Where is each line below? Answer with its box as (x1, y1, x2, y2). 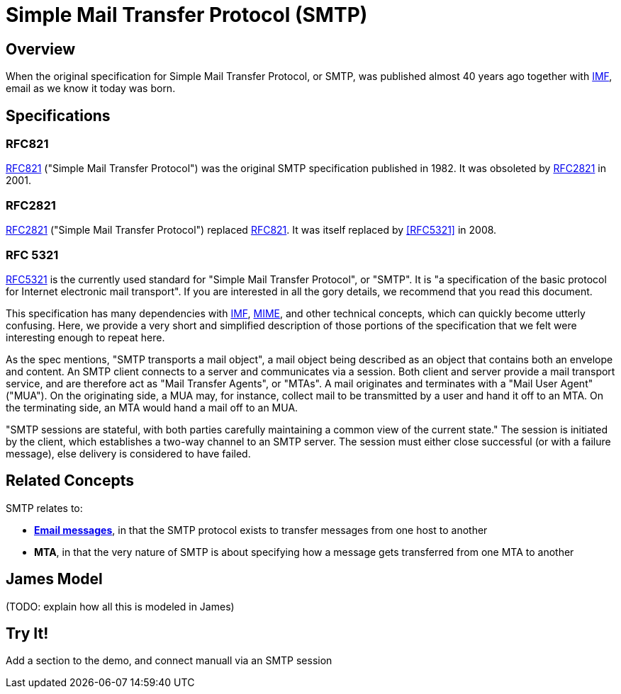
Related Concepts (6, 472, 135, 490)
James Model (6, 570, 103, 588)
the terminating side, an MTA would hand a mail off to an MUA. (6, 401, 298, 414)
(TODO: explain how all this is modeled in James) (6, 600, 235, 613)
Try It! (6, 625, 49, 642)
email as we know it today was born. (6, 82, 176, 95)
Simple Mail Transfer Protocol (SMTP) (6, 3, 368, 27)
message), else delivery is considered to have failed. (6, 447, 251, 460)
